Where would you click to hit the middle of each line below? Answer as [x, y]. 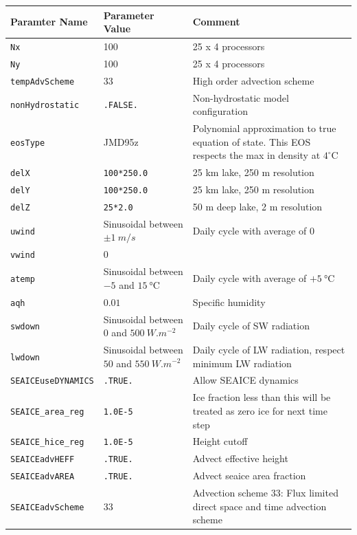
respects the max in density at [256, 155]
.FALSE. [120, 106]
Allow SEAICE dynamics [245, 380]
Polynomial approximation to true [264, 128]
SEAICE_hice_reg [47, 443]
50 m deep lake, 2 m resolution [257, 206]
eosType [28, 143]
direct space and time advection [260, 506]
